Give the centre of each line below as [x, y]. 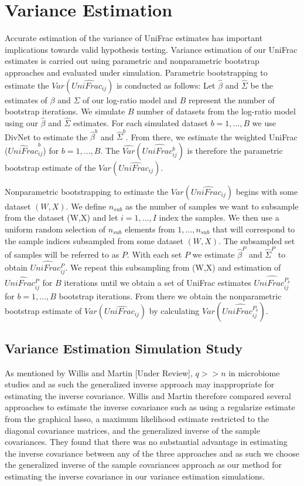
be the [262, 85]
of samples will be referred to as [62, 254]
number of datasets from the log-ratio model [216, 111]
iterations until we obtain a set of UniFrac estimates [158, 283]
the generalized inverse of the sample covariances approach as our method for [144, 465]
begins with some [267, 191]
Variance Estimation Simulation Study [124, 348]
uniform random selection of [55, 229]
